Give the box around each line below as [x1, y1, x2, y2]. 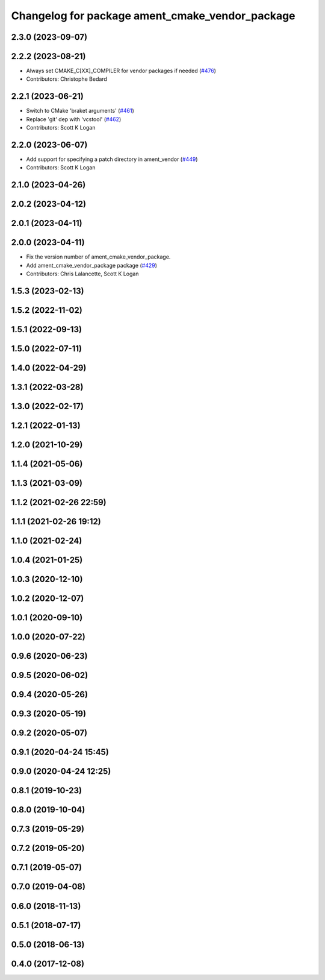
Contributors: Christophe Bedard [26, 75, 108, 83]
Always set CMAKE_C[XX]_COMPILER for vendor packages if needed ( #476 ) [26, 67, 217, 75]
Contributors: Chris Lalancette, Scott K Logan [26, 270, 139, 277]
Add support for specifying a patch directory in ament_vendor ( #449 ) [26, 155, 198, 163]
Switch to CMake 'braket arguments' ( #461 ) [26, 107, 135, 115]
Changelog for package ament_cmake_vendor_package [11, 9, 296, 22]
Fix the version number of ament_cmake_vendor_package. [26, 253, 171, 260]
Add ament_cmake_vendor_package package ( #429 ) [26, 262, 158, 269]
